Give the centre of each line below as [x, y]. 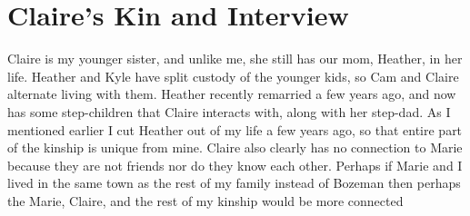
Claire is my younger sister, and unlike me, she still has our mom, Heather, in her [235, 59]
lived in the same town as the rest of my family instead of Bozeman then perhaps [234, 183]
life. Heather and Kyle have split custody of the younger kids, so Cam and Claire [233, 76]
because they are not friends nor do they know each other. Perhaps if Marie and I [235, 165]
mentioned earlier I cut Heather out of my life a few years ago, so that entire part [235, 129]
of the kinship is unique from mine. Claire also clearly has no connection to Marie [235, 147]
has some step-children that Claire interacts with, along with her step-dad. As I [229, 111]
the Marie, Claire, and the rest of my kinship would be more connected [205, 200]
